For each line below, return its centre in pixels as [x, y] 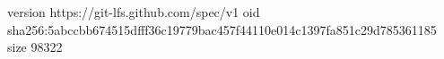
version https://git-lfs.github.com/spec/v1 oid [134, 12]
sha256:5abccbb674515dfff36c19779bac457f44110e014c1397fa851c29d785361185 [222, 29]
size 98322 [35, 47]
